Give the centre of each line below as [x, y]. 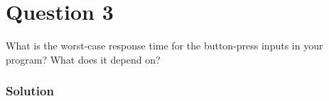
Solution [30, 91]
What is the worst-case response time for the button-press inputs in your [164, 46]
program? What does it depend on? [83, 59]
